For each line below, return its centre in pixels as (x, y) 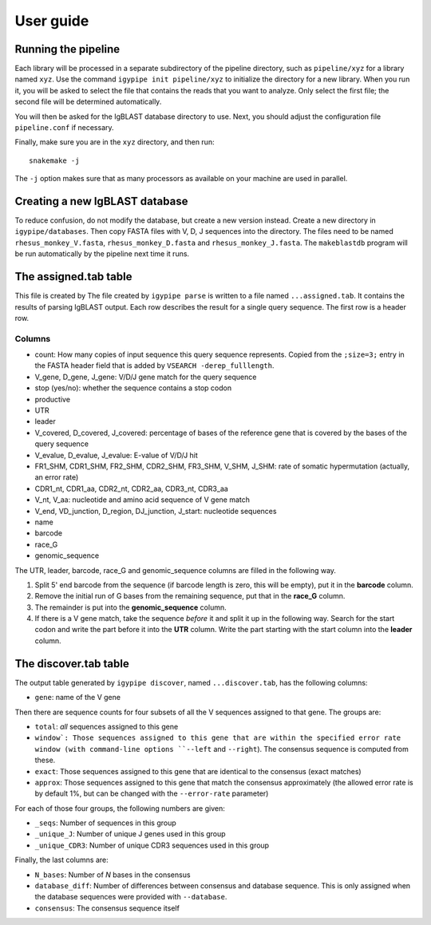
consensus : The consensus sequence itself (107, 908)
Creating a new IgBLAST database (101, 201)
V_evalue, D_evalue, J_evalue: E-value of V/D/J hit (117, 455)
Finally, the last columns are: (61, 860)
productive (53, 399)
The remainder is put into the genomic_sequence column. (130, 607)
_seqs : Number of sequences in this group (106, 823)
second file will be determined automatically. (88, 102)
